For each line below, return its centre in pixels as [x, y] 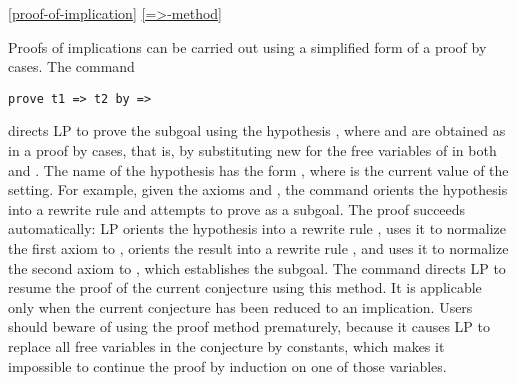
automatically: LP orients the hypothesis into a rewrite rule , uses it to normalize [257, 228]
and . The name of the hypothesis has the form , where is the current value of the [258, 169]
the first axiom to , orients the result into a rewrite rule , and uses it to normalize [258, 248]
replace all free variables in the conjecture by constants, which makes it [226, 345]
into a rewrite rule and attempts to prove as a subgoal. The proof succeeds [237, 208]
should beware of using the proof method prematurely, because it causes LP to [249, 326]
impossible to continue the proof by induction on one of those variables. [227, 365]
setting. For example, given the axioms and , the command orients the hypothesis [258, 189]
